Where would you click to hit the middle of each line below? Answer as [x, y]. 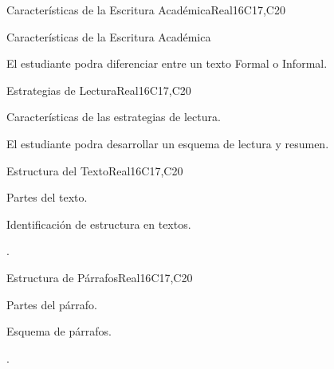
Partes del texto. [47, 197]
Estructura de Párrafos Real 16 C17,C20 [100, 277]
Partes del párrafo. [52, 304]
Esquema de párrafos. [59, 331]
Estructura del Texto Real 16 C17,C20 [95, 170]
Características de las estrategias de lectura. [114, 117]
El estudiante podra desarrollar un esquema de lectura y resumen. [168, 143]
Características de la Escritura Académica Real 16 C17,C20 [146, 10]
